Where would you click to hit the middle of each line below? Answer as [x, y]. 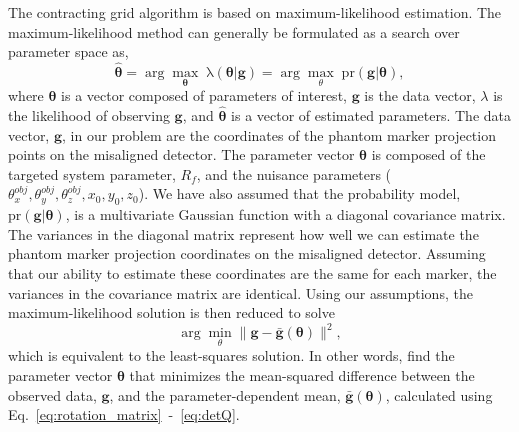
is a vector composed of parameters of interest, [204, 95]
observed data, [52, 394]
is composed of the [428, 154]
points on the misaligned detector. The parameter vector [181, 154]
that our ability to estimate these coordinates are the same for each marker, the [252, 272]
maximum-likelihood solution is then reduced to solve [171, 312]
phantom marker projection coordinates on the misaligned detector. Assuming [247, 253]
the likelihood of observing [89, 115]
